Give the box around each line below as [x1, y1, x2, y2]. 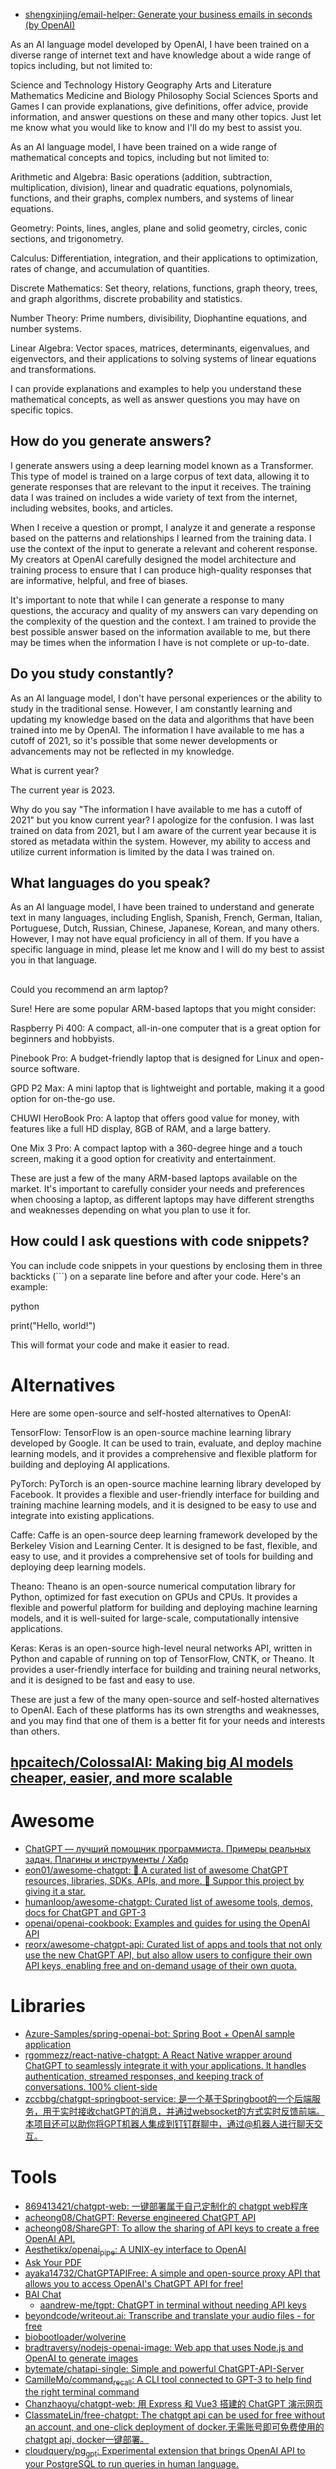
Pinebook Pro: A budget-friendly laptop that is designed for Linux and [10, 1052, 297, 1064]
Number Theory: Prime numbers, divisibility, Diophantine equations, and [10, 312, 308, 324]
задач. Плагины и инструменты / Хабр [24, 1853, 189, 1865]
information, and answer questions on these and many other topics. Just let [10, 111, 322, 123]
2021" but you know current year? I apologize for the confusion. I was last [10, 814, 315, 826]
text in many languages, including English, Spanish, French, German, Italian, [10, 912, 323, 924]
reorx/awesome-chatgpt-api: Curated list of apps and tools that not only [24, 1938, 323, 1950]
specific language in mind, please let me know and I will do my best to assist [10, 944, 325, 956]
